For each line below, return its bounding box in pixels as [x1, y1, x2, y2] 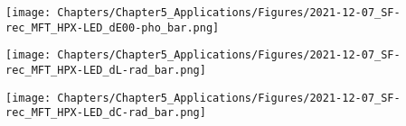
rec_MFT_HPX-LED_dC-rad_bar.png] [5, 106, 206, 120]
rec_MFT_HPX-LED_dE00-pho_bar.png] [5, 21, 220, 34]
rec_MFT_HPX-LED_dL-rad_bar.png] [5, 63, 206, 76]
